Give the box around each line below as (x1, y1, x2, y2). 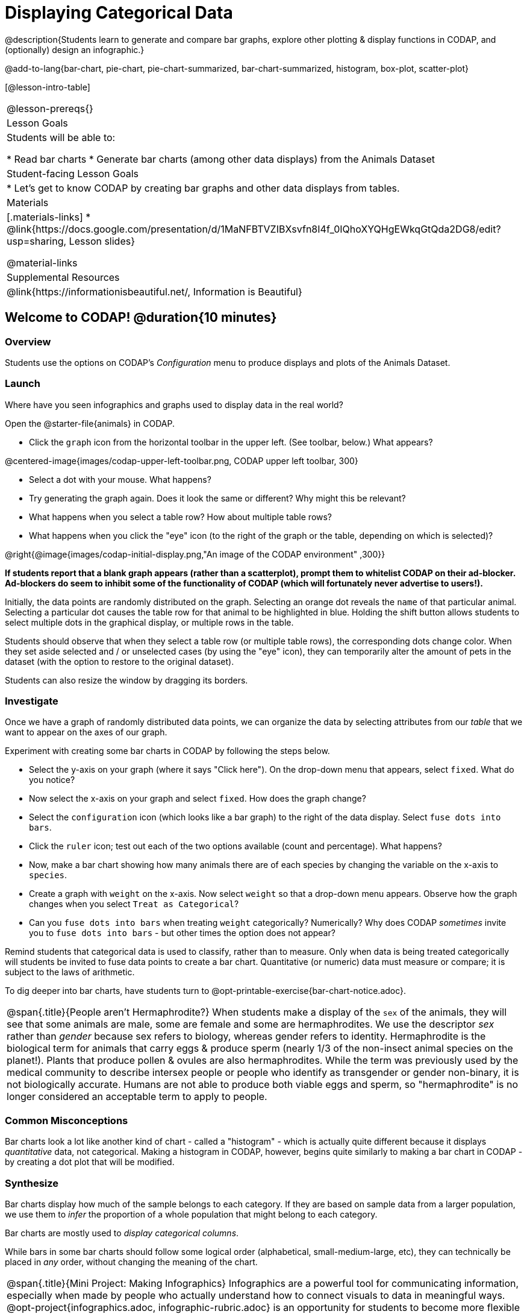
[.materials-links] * (7, 210, 91, 223)
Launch (5, 377, 40, 390)
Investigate (5, 695, 58, 708)
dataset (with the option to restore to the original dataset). (5, 656, 234, 667)
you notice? (29, 775, 75, 785)
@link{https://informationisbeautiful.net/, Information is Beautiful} (7, 285, 302, 298)
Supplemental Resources (7, 271, 120, 283)
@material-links (7, 256, 78, 269)
